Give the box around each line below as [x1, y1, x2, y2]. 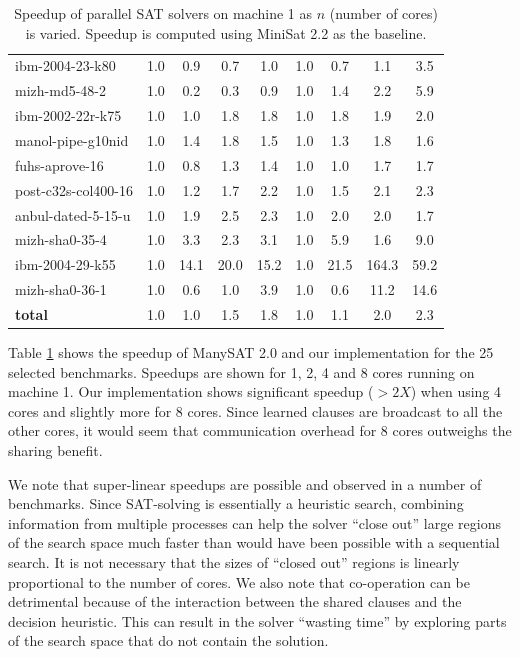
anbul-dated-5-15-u [15, 204, 131, 225]
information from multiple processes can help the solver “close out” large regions [8, 512, 501, 533]
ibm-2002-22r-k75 [15, 105, 122, 126]
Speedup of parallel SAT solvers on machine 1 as [14, 3, 313, 23]
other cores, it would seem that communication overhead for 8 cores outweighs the [8, 420, 512, 441]
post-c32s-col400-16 [15, 179, 133, 200]
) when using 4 [410, 381, 502, 402]
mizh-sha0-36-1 [15, 279, 107, 300]
